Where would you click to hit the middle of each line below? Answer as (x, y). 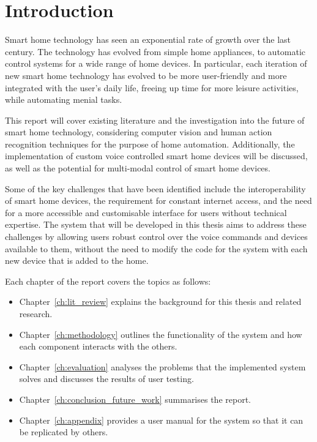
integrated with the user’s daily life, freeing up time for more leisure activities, (152, 87)
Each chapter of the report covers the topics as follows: (108, 281)
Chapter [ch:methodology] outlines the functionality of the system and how (161, 334)
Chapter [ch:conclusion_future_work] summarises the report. (135, 399)
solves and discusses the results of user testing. (106, 379)
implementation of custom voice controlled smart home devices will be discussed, (156, 156)
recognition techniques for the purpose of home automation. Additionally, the (150, 144)
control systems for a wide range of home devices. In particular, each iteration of (156, 63)
